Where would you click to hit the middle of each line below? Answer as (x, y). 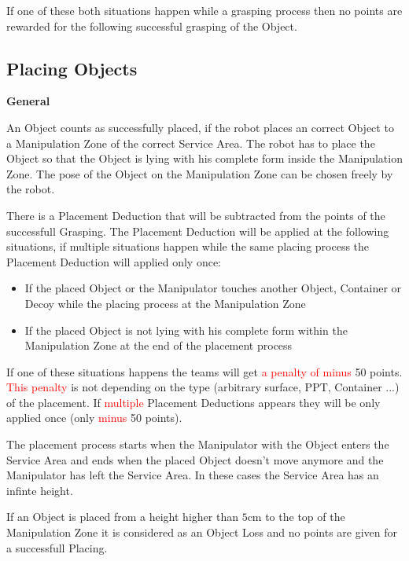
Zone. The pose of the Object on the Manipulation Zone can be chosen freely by (200, 173)
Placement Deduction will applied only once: (114, 261)
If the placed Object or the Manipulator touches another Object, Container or (213, 288)
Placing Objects (72, 68)
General (28, 101)
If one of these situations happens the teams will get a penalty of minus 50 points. (204, 371)
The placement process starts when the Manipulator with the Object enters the (198, 444)
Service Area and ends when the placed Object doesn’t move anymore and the (195, 459)
